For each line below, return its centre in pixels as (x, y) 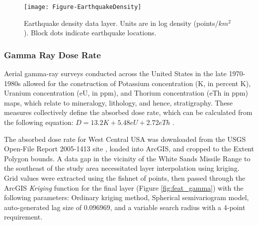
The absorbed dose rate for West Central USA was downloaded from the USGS (125, 139)
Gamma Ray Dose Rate (52, 55)
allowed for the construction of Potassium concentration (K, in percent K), (137, 83)
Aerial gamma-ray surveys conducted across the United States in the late (115, 73)
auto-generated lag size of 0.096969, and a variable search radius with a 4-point (125, 207)
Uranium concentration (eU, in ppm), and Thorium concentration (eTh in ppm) (126, 93)
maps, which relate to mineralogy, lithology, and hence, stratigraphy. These (119, 102)
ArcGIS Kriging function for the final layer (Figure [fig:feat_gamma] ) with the (124, 187)
